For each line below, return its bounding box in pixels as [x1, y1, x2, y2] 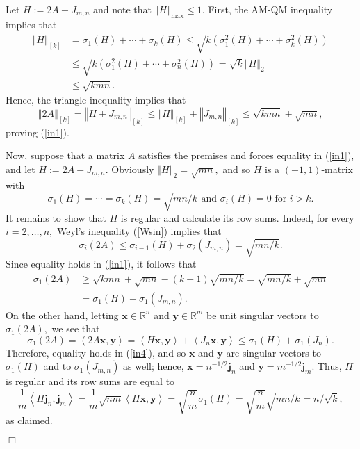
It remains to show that [6, 210, 106, 224]
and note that [93, 2, 152, 16]
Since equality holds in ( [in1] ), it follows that [6, 256, 197, 271]
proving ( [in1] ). [6, 124, 69, 139]
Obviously [111, 161, 154, 176]
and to [43, 359, 72, 373]
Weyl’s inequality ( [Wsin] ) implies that [56, 224, 222, 238]
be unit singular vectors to [206, 307, 319, 322]
